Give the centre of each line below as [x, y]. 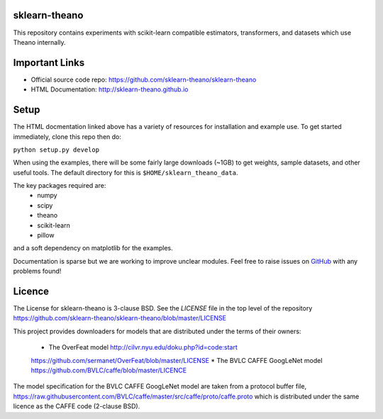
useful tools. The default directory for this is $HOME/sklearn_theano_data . [126, 172]
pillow [46, 235]
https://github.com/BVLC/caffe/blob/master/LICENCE [109, 370]
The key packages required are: [60, 186]
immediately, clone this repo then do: [67, 136]
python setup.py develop [56, 150]
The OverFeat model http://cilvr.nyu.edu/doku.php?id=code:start [143, 347]
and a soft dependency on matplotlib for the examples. [93, 248]
